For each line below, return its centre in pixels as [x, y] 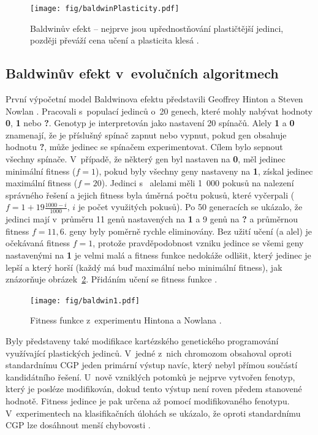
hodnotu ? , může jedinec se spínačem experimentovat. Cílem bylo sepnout [144, 147]
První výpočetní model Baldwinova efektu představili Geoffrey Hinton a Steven [154, 99]
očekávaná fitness [38, 243]
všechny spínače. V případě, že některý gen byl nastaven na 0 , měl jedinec [146, 159]
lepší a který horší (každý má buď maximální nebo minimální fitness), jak [144, 267]
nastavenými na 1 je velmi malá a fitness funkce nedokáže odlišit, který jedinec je [158, 255]
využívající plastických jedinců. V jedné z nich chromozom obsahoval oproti [149, 353]
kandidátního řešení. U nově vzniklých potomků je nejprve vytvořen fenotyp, [150, 376]
